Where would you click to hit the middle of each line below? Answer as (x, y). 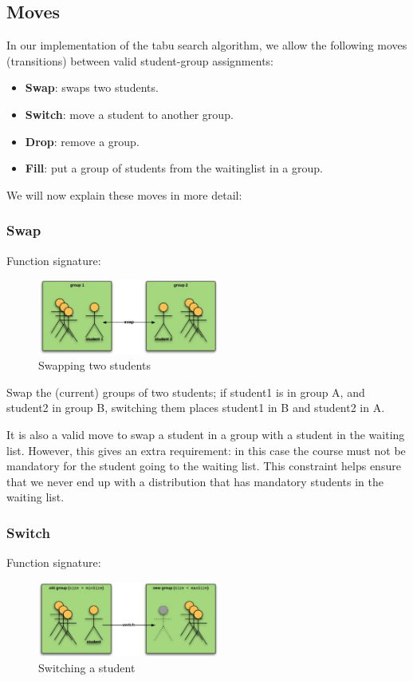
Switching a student (87, 667)
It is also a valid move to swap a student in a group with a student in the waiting (206, 434)
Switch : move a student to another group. (129, 114)
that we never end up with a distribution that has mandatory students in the (195, 481)
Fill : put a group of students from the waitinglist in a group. (174, 168)
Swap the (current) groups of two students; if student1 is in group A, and (186, 392)
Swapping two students (94, 365)
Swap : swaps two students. (92, 87)
